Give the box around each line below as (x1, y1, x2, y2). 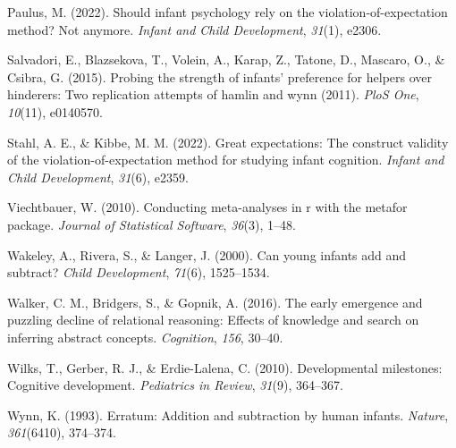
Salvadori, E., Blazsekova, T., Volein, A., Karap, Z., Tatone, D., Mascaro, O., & (7, 50, 445, 69)
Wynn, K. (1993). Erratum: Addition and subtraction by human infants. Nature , (7, 405, 449, 424)
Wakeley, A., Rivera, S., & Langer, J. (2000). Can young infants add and (7, 245, 407, 264)
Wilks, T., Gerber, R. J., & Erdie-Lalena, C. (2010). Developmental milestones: (7, 358, 443, 376)
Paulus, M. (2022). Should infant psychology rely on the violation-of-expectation (7, 3, 448, 21)
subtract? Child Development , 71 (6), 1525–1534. (7, 263, 270, 282)
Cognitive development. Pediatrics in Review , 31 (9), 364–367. (7, 376, 343, 394)
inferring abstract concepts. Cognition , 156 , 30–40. (7, 327, 283, 346)
